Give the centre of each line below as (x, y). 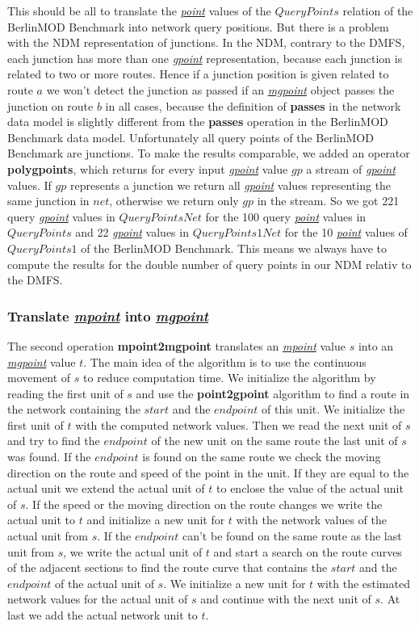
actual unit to (42, 520)
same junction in (48, 201)
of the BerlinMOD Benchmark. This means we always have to (234, 248)
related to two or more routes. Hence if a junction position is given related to (198, 74)
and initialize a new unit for (156, 520)
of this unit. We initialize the (333, 409)
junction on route (50, 105)
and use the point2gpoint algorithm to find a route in (273, 393)
